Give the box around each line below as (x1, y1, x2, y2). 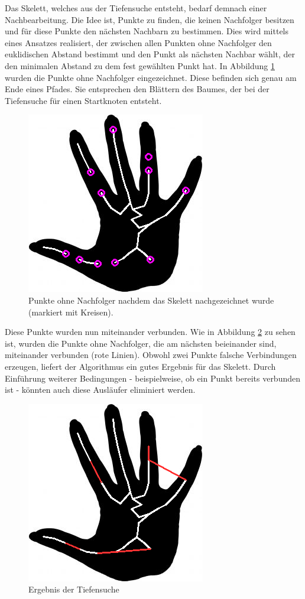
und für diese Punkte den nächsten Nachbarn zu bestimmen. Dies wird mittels (5, 25, 289, 37)
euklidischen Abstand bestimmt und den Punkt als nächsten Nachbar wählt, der (5, 48, 296, 60)
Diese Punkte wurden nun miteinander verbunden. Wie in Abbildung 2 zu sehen (5, 325, 296, 338)
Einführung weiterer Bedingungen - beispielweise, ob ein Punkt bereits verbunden (5, 372, 301, 384)
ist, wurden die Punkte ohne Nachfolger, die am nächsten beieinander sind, (5, 337, 277, 349)
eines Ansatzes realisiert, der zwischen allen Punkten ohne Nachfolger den (5, 36, 272, 48)
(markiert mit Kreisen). (28, 305, 113, 318)
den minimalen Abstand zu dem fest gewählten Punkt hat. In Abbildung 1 (5, 59, 275, 71)
